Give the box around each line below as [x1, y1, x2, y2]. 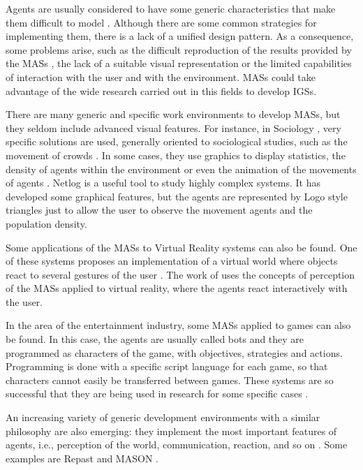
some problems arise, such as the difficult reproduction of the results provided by [6, 42, 352, 57]
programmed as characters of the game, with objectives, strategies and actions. [6, 345, 343, 360]
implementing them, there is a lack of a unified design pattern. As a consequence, [6, 29, 354, 43]
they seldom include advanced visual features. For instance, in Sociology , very [6, 120, 341, 135]
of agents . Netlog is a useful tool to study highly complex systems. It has [6, 175, 320, 190]
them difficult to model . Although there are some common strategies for [6, 15, 317, 29]
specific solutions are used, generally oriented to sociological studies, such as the [6, 134, 348, 149]
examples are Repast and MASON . [6, 450, 158, 465]
